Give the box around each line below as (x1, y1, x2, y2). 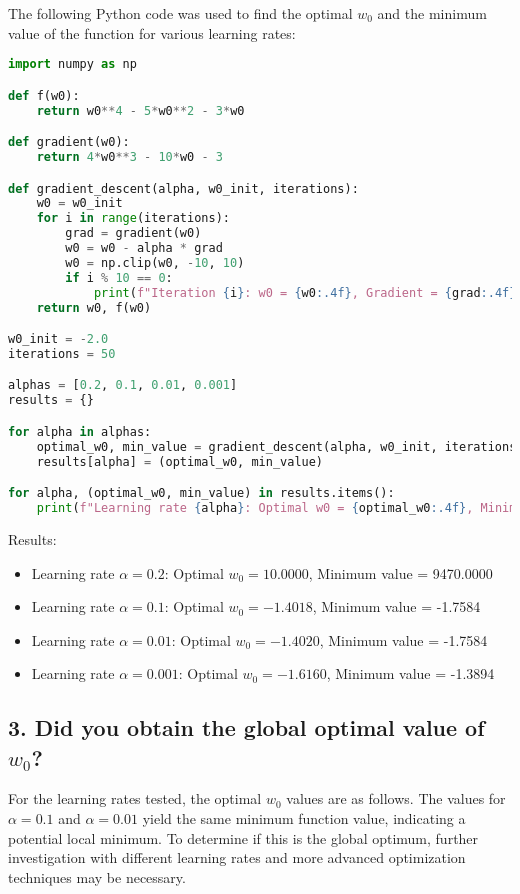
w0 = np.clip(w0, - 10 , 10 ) (65, 255, 245, 270)
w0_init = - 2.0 (8, 332, 109, 347)
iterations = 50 (8, 346, 116, 361)
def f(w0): (8, 88, 80, 103)
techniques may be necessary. (8, 866, 186, 887)
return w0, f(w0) (36, 300, 152, 315)
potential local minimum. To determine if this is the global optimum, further (8, 827, 479, 848)
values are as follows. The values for (286, 788, 506, 809)
